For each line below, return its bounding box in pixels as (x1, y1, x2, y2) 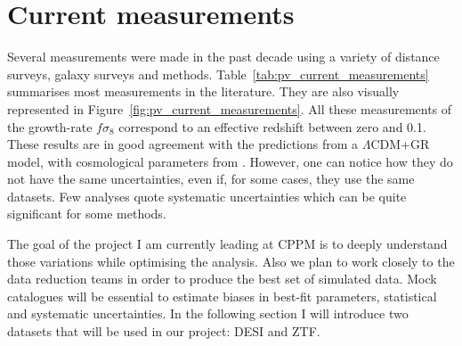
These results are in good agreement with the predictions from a (7, 135, 359, 153)
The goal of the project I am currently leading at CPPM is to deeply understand (7, 235, 448, 253)
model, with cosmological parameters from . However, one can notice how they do (7, 152, 453, 170)
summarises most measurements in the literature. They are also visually (7, 82, 400, 101)
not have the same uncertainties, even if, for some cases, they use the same (7, 169, 415, 188)
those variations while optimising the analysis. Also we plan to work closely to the (7, 251, 455, 270)
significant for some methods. (7, 204, 166, 223)
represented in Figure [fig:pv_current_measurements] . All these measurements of (7, 99, 452, 118)
